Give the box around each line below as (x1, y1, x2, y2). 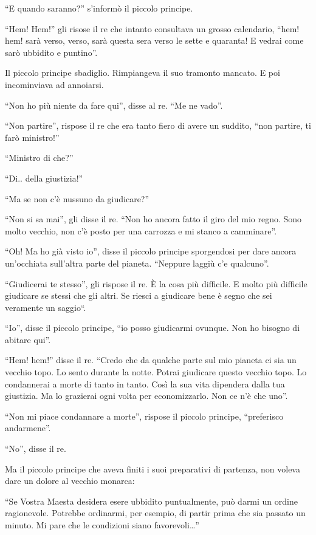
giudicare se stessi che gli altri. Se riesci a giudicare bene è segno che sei (5, 289, 272, 302)
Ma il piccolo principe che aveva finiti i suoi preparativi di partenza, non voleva (5, 462, 300, 475)
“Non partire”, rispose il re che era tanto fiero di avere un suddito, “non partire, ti (5, 119, 311, 132)
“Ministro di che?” (5, 151, 74, 164)
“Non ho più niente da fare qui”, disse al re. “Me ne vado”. (5, 98, 223, 111)
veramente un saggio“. (5, 301, 86, 313)
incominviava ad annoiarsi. (5, 78, 104, 90)
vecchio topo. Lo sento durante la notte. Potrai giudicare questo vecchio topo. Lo (5, 366, 307, 378)
